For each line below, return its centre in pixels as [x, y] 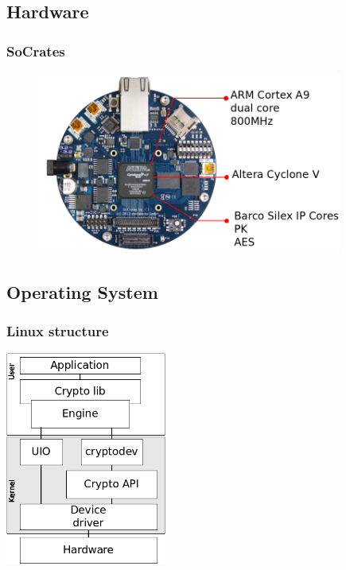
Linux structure [58, 331]
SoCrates [36, 50]
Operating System [82, 291]
